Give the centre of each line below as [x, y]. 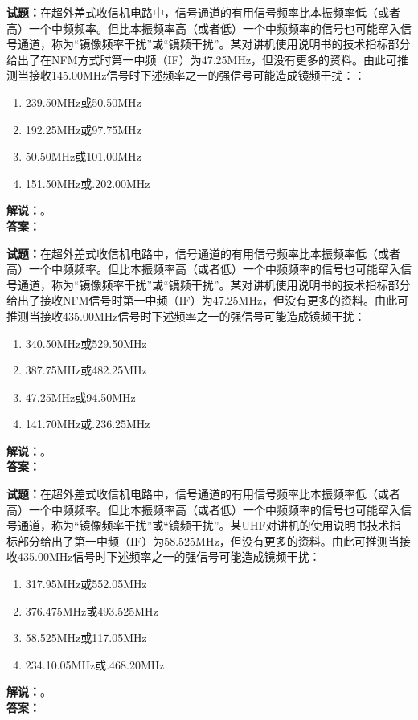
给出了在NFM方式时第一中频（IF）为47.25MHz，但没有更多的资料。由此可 [202, 59]
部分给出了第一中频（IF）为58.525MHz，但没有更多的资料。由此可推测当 [208, 540]
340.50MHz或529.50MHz [86, 343]
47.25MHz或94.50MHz [80, 397]
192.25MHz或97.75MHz [83, 129]
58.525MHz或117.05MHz [86, 638]
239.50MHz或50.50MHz [83, 102]
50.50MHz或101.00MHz [83, 156]
